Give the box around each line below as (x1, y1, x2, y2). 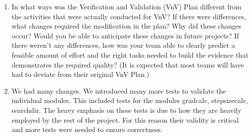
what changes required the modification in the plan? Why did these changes (11, 21, 242, 31)
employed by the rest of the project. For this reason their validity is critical (11, 114, 239, 125)
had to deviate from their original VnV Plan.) (11, 69, 149, 79)
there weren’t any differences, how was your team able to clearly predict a (11, 40, 235, 50)
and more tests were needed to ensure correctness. (11, 124, 163, 135)
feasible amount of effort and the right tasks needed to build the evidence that (11, 49, 249, 60)
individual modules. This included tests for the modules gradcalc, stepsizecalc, (11, 95, 248, 105)
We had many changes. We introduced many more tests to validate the (11, 85, 226, 96)
